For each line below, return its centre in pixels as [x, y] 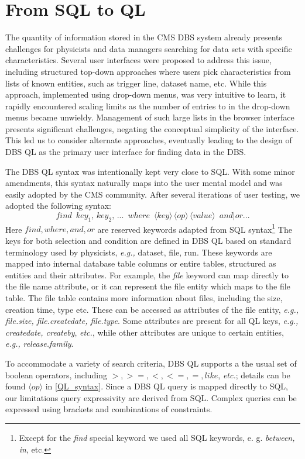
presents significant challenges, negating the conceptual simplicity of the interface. [152, 128]
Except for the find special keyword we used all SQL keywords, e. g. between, [157, 437]
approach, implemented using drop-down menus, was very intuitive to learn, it [146, 94]
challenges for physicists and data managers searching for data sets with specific [149, 48]
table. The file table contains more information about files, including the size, [144, 298]
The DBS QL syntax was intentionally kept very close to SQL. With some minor [150, 171]
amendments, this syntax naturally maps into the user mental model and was [144, 183]
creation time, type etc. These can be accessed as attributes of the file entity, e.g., [152, 309]
